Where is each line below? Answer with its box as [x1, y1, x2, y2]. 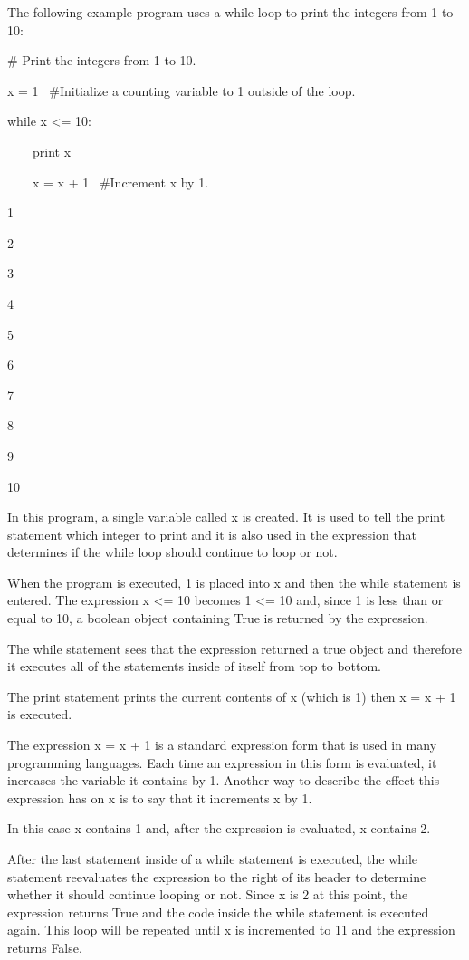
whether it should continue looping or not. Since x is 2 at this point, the [7, 885, 408, 904]
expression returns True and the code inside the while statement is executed [7, 902, 429, 921]
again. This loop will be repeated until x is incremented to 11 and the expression [7, 920, 455, 939]
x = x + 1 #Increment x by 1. [32, 172, 209, 191]
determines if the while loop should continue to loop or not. [7, 542, 338, 562]
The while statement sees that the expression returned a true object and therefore [7, 638, 462, 658]
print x [32, 141, 72, 160]
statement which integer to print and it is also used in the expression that [7, 524, 417, 543]
